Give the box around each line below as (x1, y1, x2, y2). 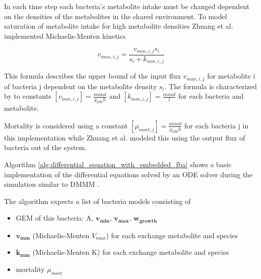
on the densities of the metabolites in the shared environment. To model (4, 11, 227, 21)
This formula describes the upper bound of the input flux (4, 71, 181, 81)
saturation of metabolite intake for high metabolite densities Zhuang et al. (4, 21, 233, 31)
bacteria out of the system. (4, 142, 87, 153)
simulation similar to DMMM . (4, 179, 100, 189)
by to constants (4, 91, 51, 101)
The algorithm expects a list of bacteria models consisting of (4, 195, 191, 206)
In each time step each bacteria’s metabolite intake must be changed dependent (4, 1, 250, 11)
